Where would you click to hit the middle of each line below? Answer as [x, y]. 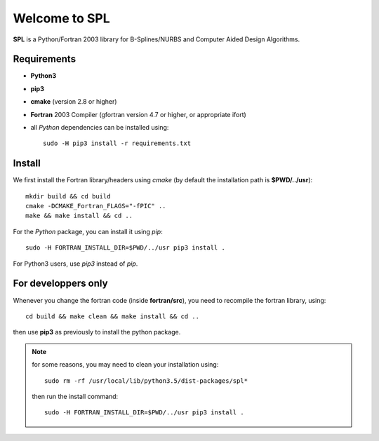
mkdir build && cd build [68, 196]
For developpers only [60, 284]
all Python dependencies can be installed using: [100, 128]
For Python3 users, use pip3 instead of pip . [75, 264]
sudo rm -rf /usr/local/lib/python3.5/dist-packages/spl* [146, 381]
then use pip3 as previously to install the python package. [97, 332]
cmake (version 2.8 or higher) [74, 102]
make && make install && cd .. [79, 216]
